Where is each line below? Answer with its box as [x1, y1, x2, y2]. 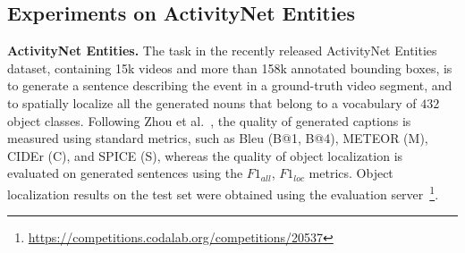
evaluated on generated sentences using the [7, 164, 243, 182]
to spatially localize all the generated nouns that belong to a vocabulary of [7, 93, 417, 112]
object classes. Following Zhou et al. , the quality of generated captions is [7, 111, 411, 130]
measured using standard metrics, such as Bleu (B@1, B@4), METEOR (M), [7, 129, 428, 148]
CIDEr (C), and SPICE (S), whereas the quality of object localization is [7, 146, 403, 164]
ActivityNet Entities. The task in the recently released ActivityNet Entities [7, 41, 437, 60]
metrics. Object [309, 164, 393, 182]
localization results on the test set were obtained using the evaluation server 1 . [7, 181, 439, 203]
